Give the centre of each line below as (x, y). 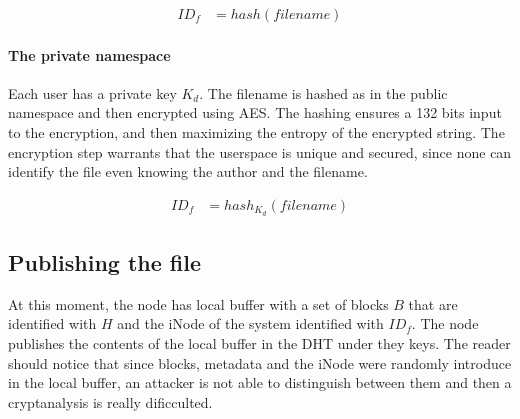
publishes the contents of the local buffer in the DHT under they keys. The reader (259, 343)
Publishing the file (105, 262)
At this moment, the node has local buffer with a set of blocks (198, 303)
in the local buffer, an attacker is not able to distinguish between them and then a (260, 382)
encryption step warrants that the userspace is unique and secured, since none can (260, 151)
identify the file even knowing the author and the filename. (188, 171)
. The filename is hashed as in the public (323, 92)
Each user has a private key (92, 92)
